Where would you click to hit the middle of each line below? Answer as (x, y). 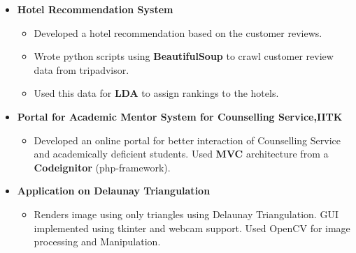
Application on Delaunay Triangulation (114, 191)
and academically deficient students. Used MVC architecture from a (181, 154)
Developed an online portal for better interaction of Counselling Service (187, 140)
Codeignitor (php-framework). (102, 167)
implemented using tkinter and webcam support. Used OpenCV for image (192, 228)
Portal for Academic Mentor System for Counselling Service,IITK (180, 116)
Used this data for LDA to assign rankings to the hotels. (156, 93)
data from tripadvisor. (81, 69)
